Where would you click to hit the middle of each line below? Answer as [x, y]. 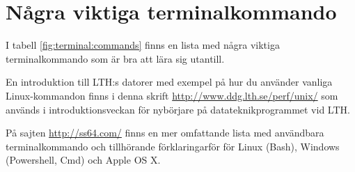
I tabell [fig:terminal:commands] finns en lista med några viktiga [143, 45]
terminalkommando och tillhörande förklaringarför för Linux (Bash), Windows [173, 146]
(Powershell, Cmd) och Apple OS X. [83, 160]
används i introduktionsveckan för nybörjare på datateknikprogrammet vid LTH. [178, 109]
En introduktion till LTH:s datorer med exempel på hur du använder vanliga [169, 82]
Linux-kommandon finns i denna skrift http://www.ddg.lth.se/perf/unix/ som [172, 95]
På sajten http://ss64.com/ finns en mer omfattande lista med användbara [165, 133]
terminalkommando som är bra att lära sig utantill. [115, 58]
